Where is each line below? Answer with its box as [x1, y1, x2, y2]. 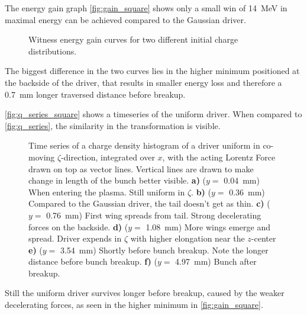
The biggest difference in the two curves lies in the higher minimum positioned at [5, 65, 300, 77]
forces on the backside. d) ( [28, 220, 128, 233]
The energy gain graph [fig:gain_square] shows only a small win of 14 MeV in [5, 2, 287, 14]
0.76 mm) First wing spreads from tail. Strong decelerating [46, 208, 261, 221]
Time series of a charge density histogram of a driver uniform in [28, 139, 260, 152]
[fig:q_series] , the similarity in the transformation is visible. [5, 119, 221, 131]
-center [251, 232, 276, 245]
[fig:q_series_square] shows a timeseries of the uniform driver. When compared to [5, 108, 302, 120]
